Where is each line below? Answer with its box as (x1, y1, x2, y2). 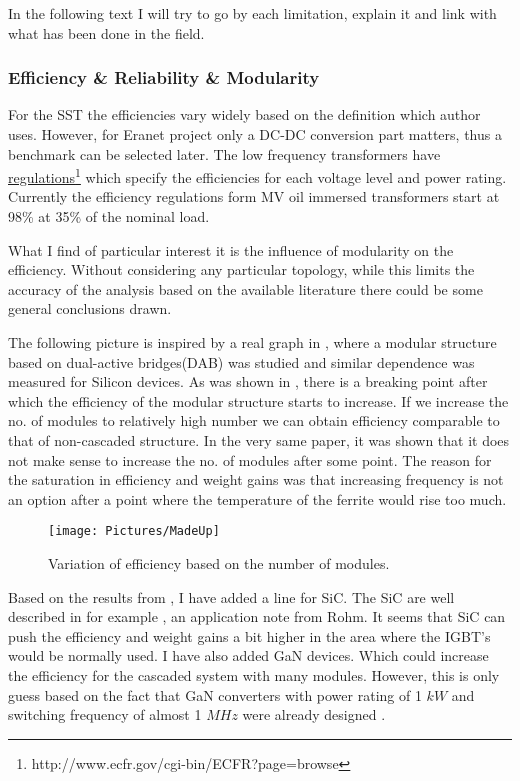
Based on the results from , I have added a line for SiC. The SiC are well (8, 586, 455, 607)
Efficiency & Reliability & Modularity (8, 65, 320, 90)
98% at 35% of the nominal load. (8, 206, 210, 227)
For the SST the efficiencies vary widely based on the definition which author (8, 104, 481, 125)
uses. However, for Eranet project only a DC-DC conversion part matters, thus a (8, 124, 502, 144)
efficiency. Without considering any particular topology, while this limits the (8, 259, 475, 280)
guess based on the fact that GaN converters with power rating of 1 (8, 684, 422, 705)
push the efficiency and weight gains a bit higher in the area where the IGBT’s (8, 625, 491, 646)
